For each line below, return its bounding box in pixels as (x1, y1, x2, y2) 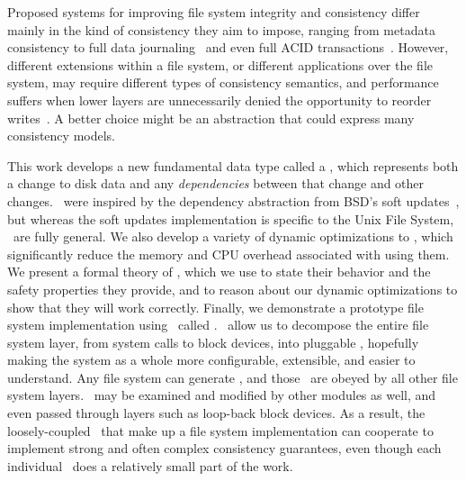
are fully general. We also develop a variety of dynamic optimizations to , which (13, 227, 453, 246)
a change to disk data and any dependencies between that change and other (7, 174, 425, 193)
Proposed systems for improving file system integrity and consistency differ (7, 3, 420, 21)
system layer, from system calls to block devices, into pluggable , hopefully (7, 332, 419, 351)
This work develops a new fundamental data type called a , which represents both (7, 156, 459, 175)
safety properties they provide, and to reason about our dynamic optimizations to (7, 279, 458, 298)
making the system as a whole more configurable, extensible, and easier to (7, 350, 416, 369)
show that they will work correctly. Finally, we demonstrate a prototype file (7, 297, 424, 316)
